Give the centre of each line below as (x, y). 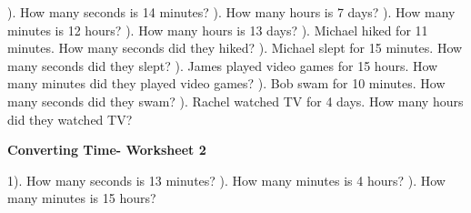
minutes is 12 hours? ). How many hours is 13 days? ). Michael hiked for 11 (218, 30)
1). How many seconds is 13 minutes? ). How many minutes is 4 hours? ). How (226, 180)
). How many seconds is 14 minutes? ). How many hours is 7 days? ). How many (231, 12)
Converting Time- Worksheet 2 (107, 150)
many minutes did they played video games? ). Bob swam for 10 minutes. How (226, 83)
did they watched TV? (70, 119)
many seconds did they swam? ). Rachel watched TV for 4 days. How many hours (235, 101)
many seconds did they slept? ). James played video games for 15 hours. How (223, 65)
